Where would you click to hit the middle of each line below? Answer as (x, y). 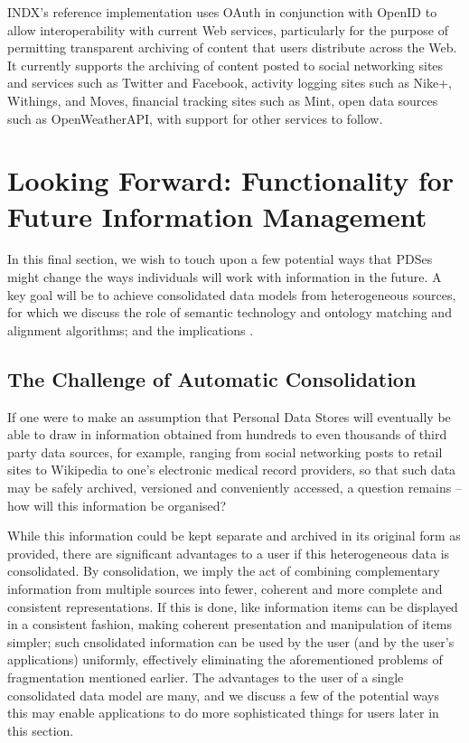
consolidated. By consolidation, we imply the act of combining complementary (224, 571)
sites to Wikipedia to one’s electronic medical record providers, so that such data (232, 470)
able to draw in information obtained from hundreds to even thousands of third (227, 434)
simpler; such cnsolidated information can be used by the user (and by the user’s (231, 641)
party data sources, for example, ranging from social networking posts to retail (225, 451)
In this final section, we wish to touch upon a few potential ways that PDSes (220, 259)
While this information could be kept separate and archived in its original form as (234, 536)
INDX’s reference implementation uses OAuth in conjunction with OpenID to (222, 12)
